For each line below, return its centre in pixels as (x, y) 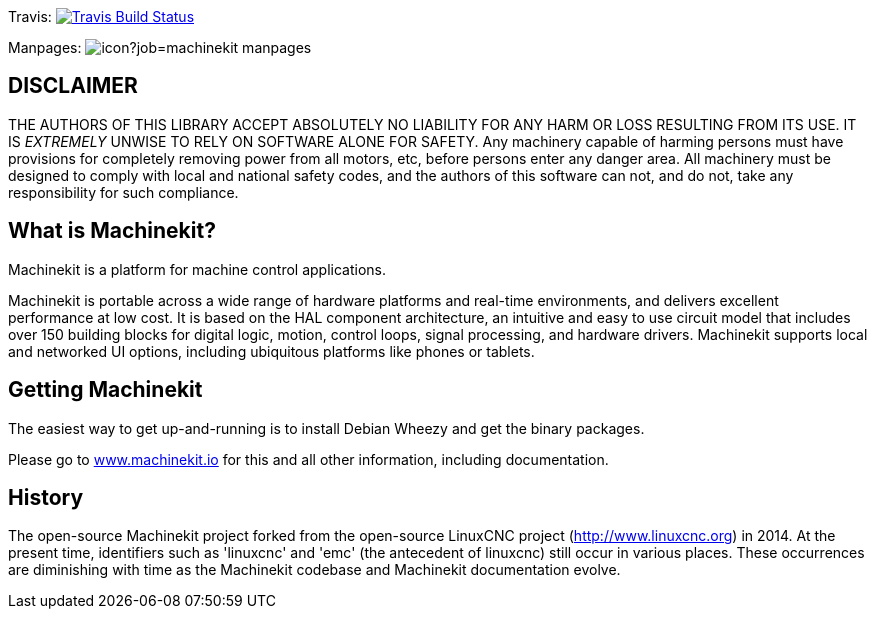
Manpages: (45, 47)
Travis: (30, 16)
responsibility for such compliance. (123, 192)
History (46, 497)
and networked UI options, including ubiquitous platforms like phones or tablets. (271, 351)
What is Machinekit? (112, 231)
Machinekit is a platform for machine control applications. (197, 269)
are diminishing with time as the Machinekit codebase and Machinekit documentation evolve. (314, 570)
